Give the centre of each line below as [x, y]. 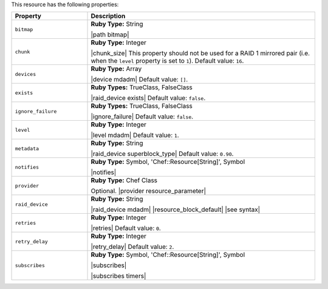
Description [108, 16]
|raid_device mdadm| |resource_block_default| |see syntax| [176, 209]
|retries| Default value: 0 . [126, 228]
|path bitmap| [110, 35]
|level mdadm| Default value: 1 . [135, 135]
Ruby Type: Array [116, 69]
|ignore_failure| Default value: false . [142, 117]
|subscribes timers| [118, 276]
